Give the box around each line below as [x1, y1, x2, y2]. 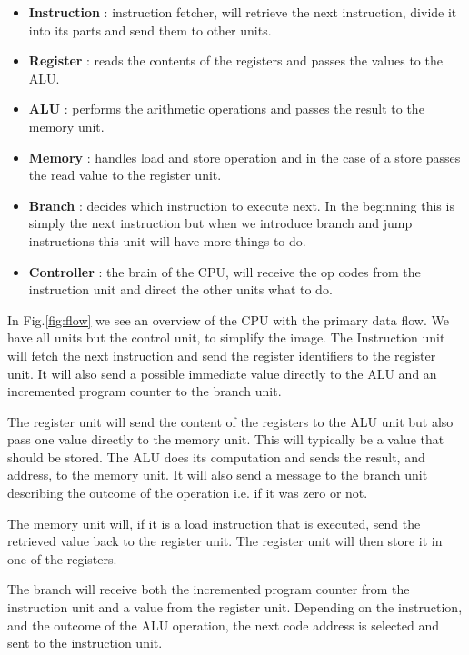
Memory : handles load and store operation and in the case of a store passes [28, 147, 461, 166]
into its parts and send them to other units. [28, 20, 272, 39]
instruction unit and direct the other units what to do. [28, 280, 333, 299]
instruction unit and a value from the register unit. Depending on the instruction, [7, 598, 463, 617]
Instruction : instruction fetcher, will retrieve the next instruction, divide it [28, 3, 457, 21]
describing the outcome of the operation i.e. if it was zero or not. [7, 483, 368, 502]
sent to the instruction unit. [7, 633, 163, 652]
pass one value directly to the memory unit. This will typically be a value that [7, 430, 444, 449]
